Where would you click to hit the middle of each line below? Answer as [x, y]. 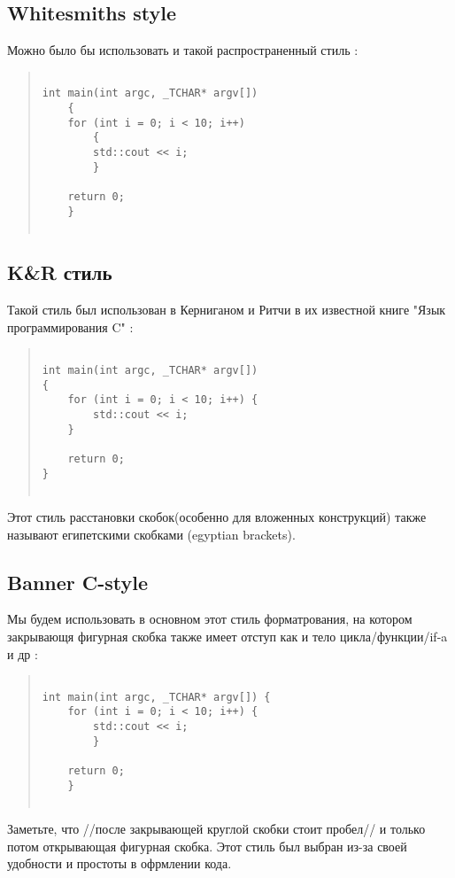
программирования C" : [70, 326]
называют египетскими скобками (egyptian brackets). [151, 534]
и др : [23, 653]
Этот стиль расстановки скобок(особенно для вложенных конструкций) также [217, 516]
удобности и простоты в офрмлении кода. [120, 863]
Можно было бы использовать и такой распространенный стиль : [183, 50]
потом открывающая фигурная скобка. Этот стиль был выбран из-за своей [207, 846]
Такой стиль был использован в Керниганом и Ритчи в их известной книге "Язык [227, 310]
